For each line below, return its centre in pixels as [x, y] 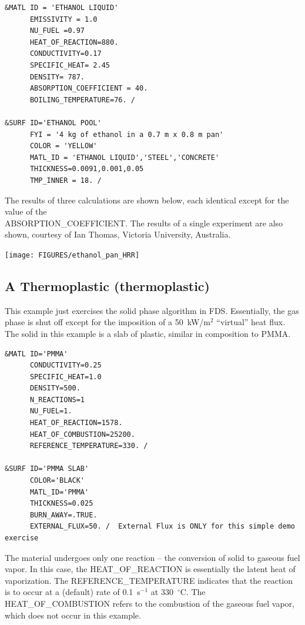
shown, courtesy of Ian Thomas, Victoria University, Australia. [118, 234]
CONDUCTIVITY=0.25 [66, 365]
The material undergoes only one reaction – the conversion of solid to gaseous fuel [152, 557]
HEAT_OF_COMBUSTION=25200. [82, 434]
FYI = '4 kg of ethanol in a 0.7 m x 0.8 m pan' [127, 134]
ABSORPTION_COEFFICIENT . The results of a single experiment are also [144, 223]
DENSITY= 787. [57, 77]
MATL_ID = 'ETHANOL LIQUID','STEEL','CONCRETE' [125, 157]
